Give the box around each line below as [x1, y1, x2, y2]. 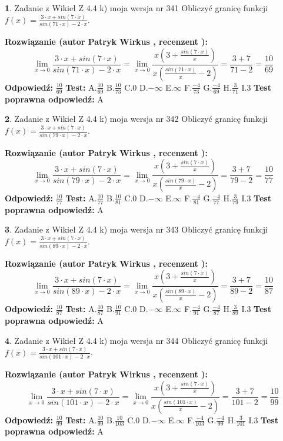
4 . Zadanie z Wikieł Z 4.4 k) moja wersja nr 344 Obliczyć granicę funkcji [5, 334, 268, 346]
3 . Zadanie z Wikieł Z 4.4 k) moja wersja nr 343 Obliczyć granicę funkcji [5, 223, 268, 236]
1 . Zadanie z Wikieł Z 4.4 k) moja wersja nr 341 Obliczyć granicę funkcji [5, 2, 268, 14]
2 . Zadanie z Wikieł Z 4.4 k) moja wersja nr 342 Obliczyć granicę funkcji [5, 112, 268, 125]
